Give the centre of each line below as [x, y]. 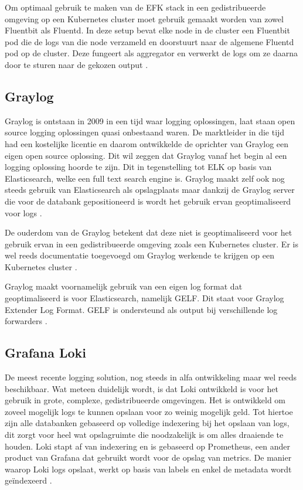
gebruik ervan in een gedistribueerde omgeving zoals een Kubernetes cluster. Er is [151, 244]
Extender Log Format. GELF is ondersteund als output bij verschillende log [141, 309]
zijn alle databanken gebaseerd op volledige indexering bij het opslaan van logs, [147, 423]
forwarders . [26, 321]
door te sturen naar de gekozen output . [76, 64]
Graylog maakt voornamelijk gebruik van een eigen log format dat [124, 286]
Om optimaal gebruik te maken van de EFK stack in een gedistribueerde [135, 7]
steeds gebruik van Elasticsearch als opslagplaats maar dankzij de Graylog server [150, 190]
